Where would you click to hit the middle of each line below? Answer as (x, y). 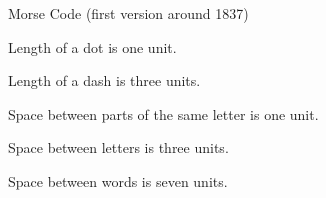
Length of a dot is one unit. (92, 46)
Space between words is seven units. (118, 180)
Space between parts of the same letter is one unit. (163, 113)
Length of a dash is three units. (104, 80)
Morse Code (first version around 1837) (128, 13)
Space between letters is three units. (118, 147)
